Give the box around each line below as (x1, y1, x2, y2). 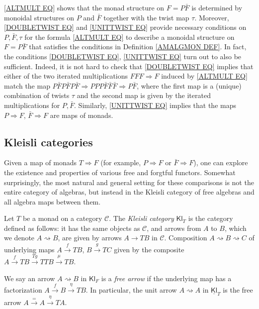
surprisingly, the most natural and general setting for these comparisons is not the (4, 177, 254, 187)
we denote (4, 232, 35, 243)
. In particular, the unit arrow (86, 285, 177, 295)
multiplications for (4, 100, 60, 110)
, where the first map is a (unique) (137, 80, 242, 91)
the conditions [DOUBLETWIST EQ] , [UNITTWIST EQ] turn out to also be (4, 51, 242, 61)
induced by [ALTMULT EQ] (161, 71, 248, 81)
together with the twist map (103, 12, 189, 22)
